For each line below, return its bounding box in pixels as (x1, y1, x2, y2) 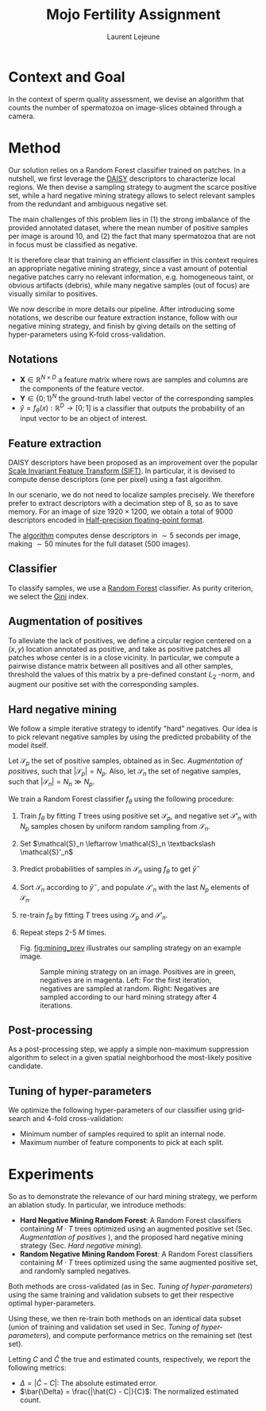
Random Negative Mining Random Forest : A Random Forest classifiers (19, 1249, 253, 1259)
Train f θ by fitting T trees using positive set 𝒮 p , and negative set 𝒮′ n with (19, 812, 257, 823)
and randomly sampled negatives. (19, 1266, 131, 1276)
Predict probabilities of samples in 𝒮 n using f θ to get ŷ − (19, 863, 201, 875)
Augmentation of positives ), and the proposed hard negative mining (19, 1232, 244, 1242)
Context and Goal (8, 67, 125, 86)
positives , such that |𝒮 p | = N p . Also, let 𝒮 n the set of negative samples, (8, 766, 241, 777)
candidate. (8, 1062, 44, 1071)
